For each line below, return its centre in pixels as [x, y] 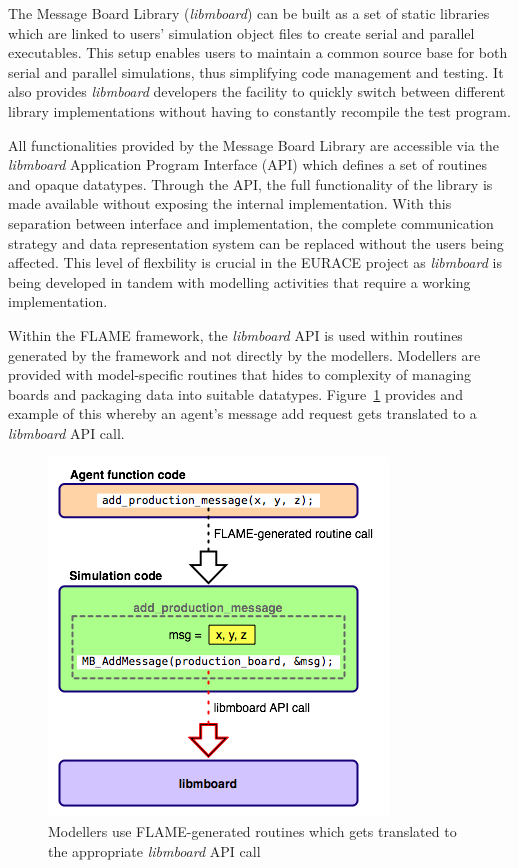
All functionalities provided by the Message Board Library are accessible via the [253, 144]
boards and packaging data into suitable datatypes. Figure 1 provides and [235, 393]
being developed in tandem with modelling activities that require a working [239, 281]
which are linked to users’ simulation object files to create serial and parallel [241, 32]
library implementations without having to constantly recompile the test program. [259, 110]
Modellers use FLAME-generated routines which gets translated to [252, 831]
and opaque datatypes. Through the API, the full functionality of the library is [250, 183]
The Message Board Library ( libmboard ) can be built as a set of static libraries [249, 13]
